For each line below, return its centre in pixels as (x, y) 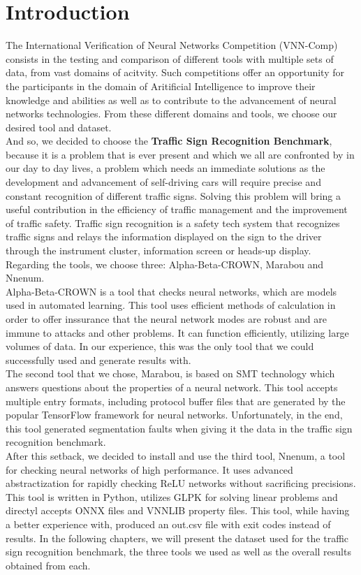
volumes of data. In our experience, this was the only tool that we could (160, 346)
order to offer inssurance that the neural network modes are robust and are (166, 319)
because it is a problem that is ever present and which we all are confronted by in (180, 154)
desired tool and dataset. (59, 127)
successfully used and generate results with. (98, 359)
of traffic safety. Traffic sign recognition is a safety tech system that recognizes (173, 223)
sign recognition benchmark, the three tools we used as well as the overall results (178, 552)
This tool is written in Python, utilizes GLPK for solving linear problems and (172, 496)
